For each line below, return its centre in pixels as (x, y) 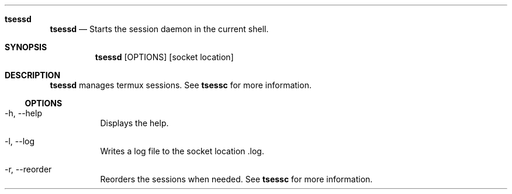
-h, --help (23, 113)
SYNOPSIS (26, 47)
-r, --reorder (28, 169)
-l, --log (20, 141)
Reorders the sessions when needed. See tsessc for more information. (236, 179)
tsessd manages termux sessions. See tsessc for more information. (181, 85)
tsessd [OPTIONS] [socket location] (164, 57)
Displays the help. (134, 123)
